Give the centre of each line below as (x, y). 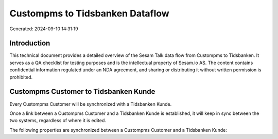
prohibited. (21, 77)
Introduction (30, 43)
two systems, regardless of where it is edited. (58, 121)
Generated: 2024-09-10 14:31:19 (44, 29)
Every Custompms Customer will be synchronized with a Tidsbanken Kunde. (91, 104)
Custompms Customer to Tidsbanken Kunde (82, 92)
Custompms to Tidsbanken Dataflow (89, 13)
